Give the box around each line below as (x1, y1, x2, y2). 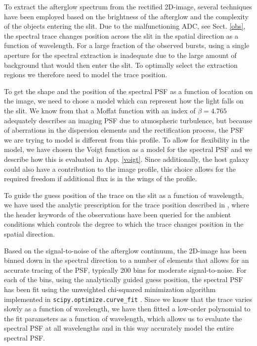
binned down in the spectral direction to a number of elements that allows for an (4, 255, 249, 265)
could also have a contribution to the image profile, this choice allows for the (4, 163, 236, 174)
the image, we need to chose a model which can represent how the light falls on (4, 96, 244, 106)
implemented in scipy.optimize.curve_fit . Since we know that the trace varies (4, 294, 253, 304)
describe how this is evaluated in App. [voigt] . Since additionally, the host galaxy (4, 153, 249, 164)
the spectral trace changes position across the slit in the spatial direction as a (4, 30, 239, 41)
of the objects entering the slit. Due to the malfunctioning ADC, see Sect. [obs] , (4, 21, 246, 31)
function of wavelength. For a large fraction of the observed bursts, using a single (4, 40, 250, 50)
